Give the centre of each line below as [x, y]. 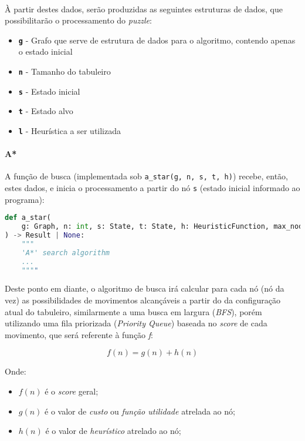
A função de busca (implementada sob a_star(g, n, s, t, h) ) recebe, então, [147, 176]
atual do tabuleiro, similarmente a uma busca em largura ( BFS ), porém [133, 311]
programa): [25, 199]
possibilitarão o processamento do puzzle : [78, 20]
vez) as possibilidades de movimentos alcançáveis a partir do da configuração [143, 300]
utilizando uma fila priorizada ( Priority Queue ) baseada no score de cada [136, 323]
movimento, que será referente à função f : [79, 334]
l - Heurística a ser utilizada [70, 131]
